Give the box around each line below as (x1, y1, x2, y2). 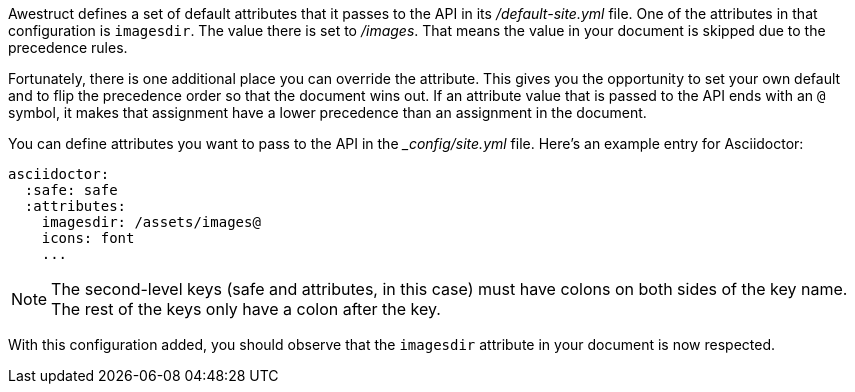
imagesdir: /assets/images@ (41, 214, 261, 230)
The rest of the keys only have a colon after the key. (51, 299, 441, 319)
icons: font (41, 230, 135, 246)
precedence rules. (8, 39, 128, 56)
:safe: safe (24, 182, 118, 198)
